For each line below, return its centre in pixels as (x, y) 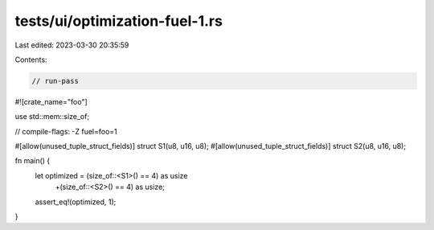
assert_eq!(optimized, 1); (76, 202)
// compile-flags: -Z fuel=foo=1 (66, 131)
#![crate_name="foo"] (51, 101)
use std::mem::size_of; (52, 117)
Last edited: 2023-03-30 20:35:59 (72, 45)
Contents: (31, 60)
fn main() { (33, 161)
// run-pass (55, 81)
